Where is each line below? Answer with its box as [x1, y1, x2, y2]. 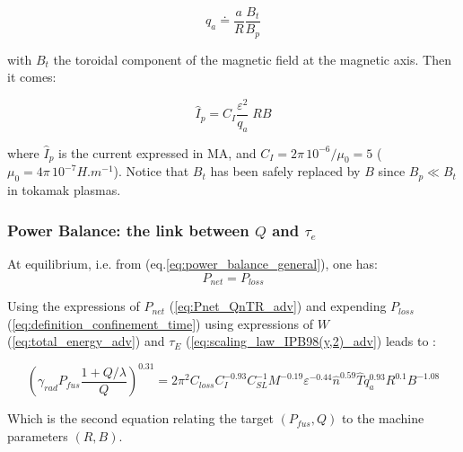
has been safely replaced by [210, 162, 361, 181]
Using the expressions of [7, 297, 140, 315]
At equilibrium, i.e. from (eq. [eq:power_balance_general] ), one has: [7, 254, 378, 273]
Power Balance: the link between [7, 218, 249, 241]
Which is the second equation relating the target [7, 409, 274, 428]
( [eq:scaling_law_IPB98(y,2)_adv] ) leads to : [185, 332, 436, 350]
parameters [7, 426, 68, 445]
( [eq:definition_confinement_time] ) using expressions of [7, 314, 314, 332]
